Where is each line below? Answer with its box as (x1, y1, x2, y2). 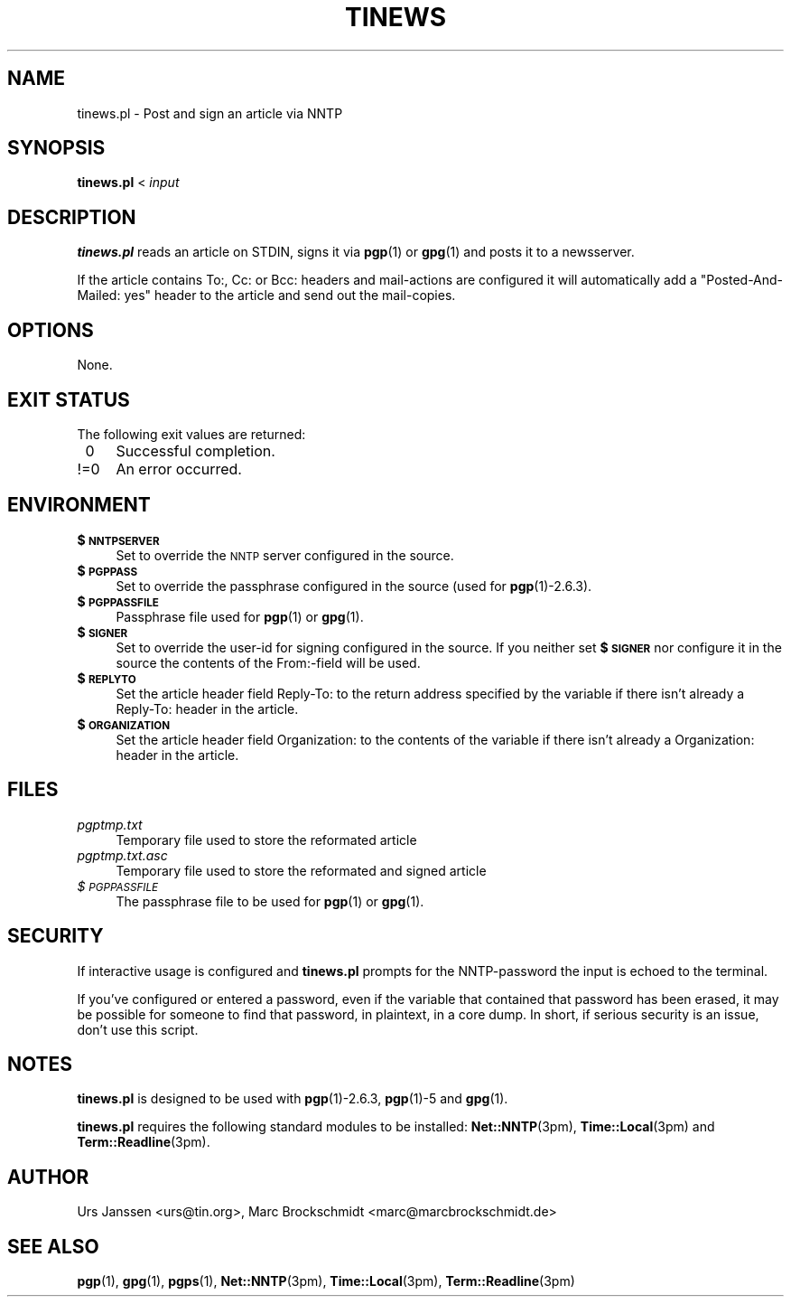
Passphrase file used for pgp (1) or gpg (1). (116, 608, 364, 624)
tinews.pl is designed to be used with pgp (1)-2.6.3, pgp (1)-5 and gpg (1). (77, 1091, 508, 1107)
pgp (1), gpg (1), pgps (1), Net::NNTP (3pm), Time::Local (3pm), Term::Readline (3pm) (77, 1273, 575, 1290)
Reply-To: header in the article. (116, 700, 299, 717)
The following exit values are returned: (77, 426, 306, 442)
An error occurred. (116, 459, 242, 478)
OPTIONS (7, 318, 94, 342)
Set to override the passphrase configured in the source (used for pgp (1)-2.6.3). (116, 577, 592, 594)
